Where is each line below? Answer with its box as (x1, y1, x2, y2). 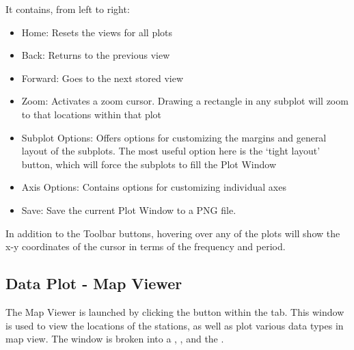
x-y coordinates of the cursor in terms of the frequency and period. (5, 239, 286, 254)
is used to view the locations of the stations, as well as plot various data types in (5, 318, 344, 332)
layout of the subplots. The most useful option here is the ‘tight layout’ (21, 144, 321, 158)
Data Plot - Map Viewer (5, 273, 182, 294)
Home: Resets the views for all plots (21, 25, 173, 39)
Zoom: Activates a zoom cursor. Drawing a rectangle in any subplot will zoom (21, 94, 349, 108)
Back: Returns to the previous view (21, 48, 170, 62)
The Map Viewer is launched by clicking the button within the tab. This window (5, 304, 344, 319)
